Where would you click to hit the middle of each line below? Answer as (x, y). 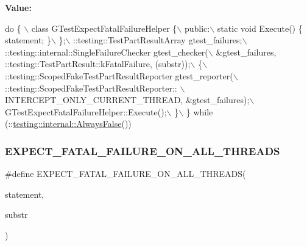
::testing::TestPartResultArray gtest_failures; (158, 40)
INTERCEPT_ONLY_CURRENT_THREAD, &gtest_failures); (127, 100)
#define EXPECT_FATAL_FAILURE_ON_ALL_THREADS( (125, 174)
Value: (18, 7)
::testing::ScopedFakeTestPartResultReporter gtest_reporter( (119, 75)
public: (197, 28)
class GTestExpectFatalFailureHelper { (104, 28)
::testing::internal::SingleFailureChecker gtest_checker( (107, 52)
